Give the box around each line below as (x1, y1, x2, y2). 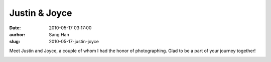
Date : (9, 25, 21, 31)
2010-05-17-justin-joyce (49, 39, 99, 45)
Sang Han (49, 31, 70, 37)
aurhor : (9, 31, 26, 37)
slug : (9, 39, 20, 45)
